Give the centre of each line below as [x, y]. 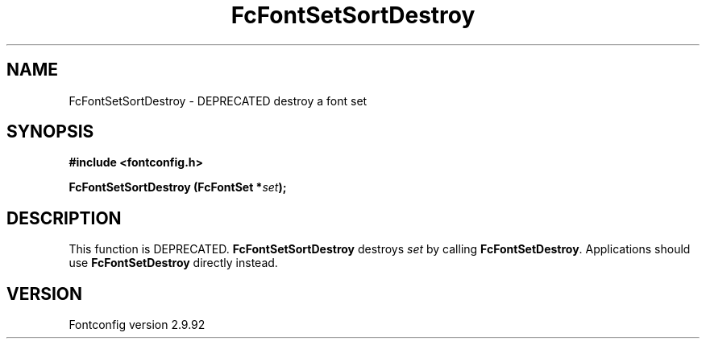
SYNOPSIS [50, 132]
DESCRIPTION [64, 218]
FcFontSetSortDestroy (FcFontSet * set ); [178, 187]
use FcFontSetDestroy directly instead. [173, 263]
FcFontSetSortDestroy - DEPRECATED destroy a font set [218, 101]
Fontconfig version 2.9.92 [137, 325]
